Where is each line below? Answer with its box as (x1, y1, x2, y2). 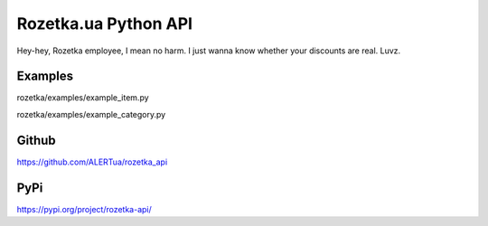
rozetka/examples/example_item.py (16, 92, 149, 103)
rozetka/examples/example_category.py (16, 108, 166, 119)
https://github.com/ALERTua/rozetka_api (16, 156, 168, 167)
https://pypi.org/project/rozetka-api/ (16, 203, 153, 214)
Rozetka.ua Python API (16, 14, 193, 33)
